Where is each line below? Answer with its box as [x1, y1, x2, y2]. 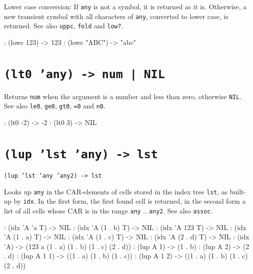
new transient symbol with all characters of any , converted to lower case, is [4, 11, 229, 21]
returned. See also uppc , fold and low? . [4, 21, 124, 31]
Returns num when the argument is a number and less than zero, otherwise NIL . [4, 91, 242, 101]
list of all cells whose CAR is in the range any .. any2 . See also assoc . [4, 205, 213, 215]
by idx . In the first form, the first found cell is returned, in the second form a [14, 196, 246, 206]
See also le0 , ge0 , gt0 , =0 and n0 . [4, 101, 105, 111]
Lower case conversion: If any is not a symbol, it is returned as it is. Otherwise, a [4, 1, 247, 11]
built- [230, 186, 246, 196]
